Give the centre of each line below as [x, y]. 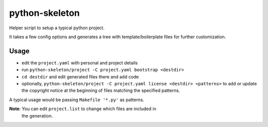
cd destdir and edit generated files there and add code [80, 76]
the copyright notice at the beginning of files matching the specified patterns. [101, 91]
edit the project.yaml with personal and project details [80, 63]
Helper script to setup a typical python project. [57, 28]
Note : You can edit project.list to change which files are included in [83, 109]
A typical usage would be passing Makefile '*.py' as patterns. [77, 100]
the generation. [37, 116]
